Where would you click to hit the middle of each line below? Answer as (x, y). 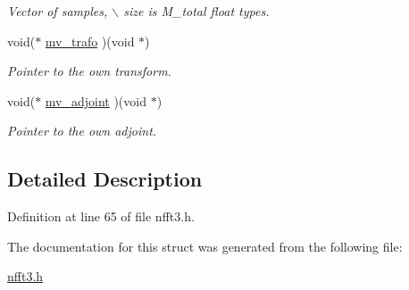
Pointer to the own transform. (89, 71)
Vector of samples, (58, 11)
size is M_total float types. (196, 11)
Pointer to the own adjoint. (82, 131)
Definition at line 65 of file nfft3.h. (101, 216)
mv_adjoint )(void (96, 100)
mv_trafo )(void (90, 41)
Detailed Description (105, 179)
